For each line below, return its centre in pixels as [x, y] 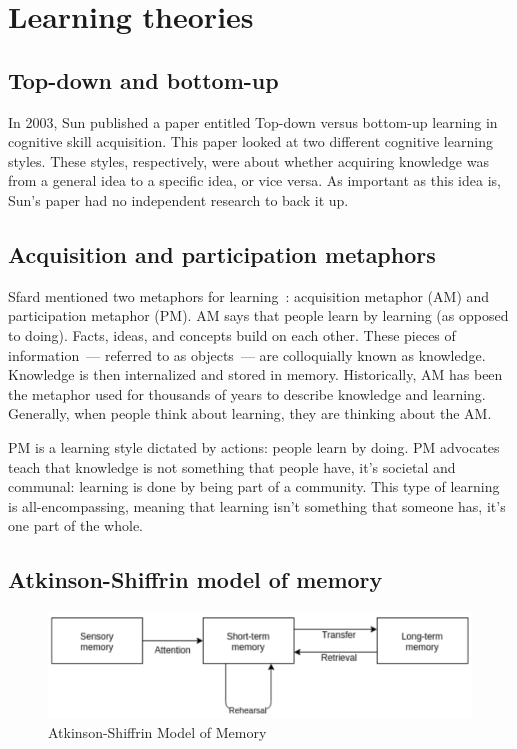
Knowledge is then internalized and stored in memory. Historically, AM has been [255, 374]
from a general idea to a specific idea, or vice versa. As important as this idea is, [254, 180]
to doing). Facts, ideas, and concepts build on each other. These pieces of [232, 334]
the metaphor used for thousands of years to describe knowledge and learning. [247, 393]
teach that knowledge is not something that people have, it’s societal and [232, 466]
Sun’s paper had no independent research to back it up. [178, 199]
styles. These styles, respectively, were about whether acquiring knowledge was [248, 160]
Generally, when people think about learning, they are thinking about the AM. [250, 413]
